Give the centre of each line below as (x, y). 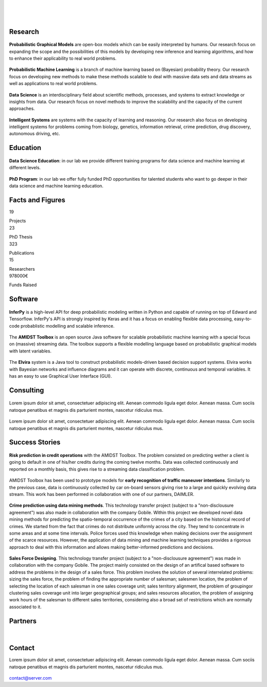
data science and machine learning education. (56, 186)
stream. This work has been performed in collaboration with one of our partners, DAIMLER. (102, 494)
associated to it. (25, 607)
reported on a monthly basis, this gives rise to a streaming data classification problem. (97, 469)
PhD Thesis (21, 237)
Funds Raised (23, 285)
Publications (22, 253)
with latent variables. (30, 351)
